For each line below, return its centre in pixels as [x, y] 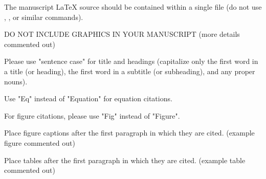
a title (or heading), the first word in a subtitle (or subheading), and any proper [130, 71]
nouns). [16, 81]
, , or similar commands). [44, 17]
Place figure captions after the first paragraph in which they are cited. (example [129, 133]
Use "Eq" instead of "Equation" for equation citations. [88, 98]
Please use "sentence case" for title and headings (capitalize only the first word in [131, 61]
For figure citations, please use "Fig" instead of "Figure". [92, 115]
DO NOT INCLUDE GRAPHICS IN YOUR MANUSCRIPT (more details [122, 34]
